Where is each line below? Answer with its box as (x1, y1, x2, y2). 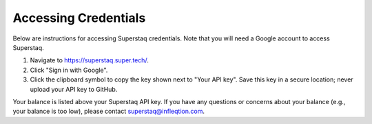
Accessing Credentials (12, 10, 146, 25)
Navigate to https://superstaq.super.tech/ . (30, 56, 149, 64)
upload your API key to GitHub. (30, 85, 118, 93)
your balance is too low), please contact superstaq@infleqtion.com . (12, 107, 205, 116)
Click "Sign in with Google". (30, 66, 108, 74)
